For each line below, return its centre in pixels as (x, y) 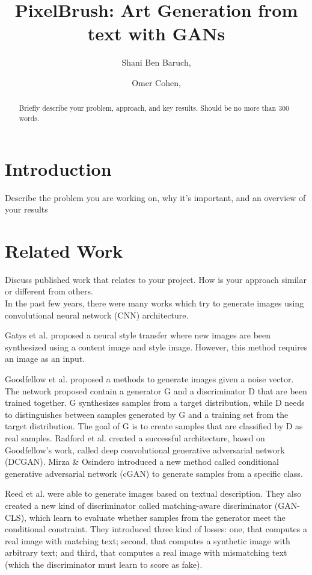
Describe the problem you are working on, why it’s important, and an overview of (155, 197)
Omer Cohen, (156, 82)
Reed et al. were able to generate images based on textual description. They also (153, 493)
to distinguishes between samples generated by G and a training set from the (147, 414)
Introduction (58, 168)
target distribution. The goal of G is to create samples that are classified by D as (154, 426)
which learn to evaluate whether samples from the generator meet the (157, 517)
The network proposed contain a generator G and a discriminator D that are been (156, 390)
